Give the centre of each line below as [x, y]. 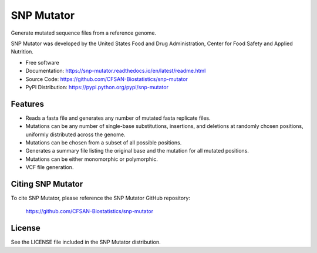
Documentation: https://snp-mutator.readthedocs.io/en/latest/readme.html [116, 71]
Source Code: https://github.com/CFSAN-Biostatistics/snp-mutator [107, 79]
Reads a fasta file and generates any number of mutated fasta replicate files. [118, 118]
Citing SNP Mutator [47, 184]
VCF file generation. [50, 167]
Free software [42, 62]
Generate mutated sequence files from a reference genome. [84, 33]
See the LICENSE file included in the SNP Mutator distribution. [86, 242]
